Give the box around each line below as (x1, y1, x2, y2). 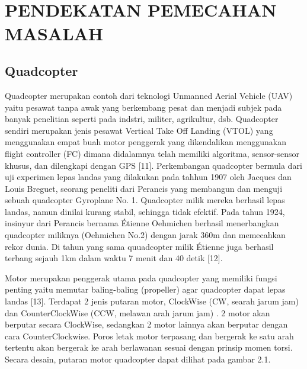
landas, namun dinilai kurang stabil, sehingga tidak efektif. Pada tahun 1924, (5, 205, 285, 217)
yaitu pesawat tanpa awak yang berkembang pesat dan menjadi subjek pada (5, 101, 282, 113)
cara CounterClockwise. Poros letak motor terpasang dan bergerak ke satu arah (5, 329, 294, 342)
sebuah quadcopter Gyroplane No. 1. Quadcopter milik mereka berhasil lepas (5, 194, 285, 206)
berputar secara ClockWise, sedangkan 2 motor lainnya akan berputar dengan (5, 318, 288, 331)
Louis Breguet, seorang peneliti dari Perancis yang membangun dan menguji (5, 182, 283, 194)
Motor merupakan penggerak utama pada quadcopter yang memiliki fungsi (5, 271, 277, 284)
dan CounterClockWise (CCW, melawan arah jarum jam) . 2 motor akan (5, 306, 270, 319)
